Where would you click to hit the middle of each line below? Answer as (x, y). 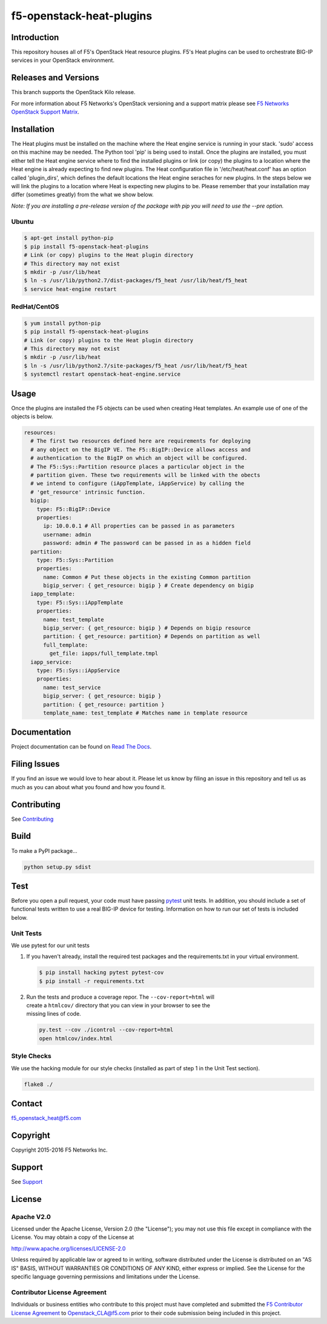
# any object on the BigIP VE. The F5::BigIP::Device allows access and (141, 450)
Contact (27, 1103)
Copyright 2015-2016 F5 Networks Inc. (60, 1150)
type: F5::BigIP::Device (74, 509)
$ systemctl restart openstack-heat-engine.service (102, 374)
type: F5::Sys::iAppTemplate (80, 602)
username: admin (67, 535)
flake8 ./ (38, 1084)
